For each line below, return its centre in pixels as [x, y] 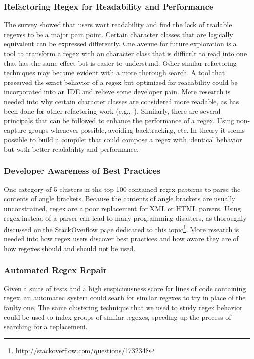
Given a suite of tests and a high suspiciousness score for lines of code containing [125, 288]
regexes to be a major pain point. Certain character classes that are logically [118, 34]
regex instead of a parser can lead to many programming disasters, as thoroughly [125, 218]
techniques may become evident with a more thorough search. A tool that [115, 73]
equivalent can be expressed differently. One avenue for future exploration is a [120, 44]
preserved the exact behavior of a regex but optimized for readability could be [121, 82]
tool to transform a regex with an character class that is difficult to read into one [126, 53]
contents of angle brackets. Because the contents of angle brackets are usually [120, 199]
